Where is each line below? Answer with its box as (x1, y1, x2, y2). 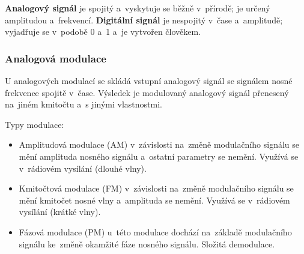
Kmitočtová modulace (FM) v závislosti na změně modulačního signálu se (19, 182, 294, 195)
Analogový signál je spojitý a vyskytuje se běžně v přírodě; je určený (5, 2, 270, 14)
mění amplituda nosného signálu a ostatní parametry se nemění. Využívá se (19, 150, 299, 162)
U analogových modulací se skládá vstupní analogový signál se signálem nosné (5, 74, 293, 86)
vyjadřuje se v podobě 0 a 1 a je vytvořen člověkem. (5, 25, 201, 38)
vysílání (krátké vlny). (19, 205, 101, 218)
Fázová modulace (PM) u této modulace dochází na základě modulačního (19, 225, 292, 238)
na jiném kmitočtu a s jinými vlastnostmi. (5, 98, 162, 110)
